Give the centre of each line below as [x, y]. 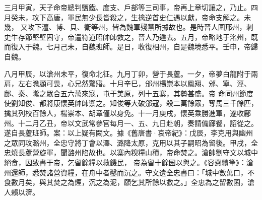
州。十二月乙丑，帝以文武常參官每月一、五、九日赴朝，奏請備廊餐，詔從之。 [131, 123]
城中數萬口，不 [230, 172]
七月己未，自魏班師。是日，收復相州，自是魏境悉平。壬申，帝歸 [152, 47]
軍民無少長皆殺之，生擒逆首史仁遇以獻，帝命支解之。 [155, 17]
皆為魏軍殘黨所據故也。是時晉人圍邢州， [179, 27]
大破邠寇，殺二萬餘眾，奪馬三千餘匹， [194, 103]
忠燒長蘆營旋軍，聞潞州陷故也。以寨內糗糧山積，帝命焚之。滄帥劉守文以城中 [131, 152]
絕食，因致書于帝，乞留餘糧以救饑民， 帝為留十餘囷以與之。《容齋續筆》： [125, 162]
